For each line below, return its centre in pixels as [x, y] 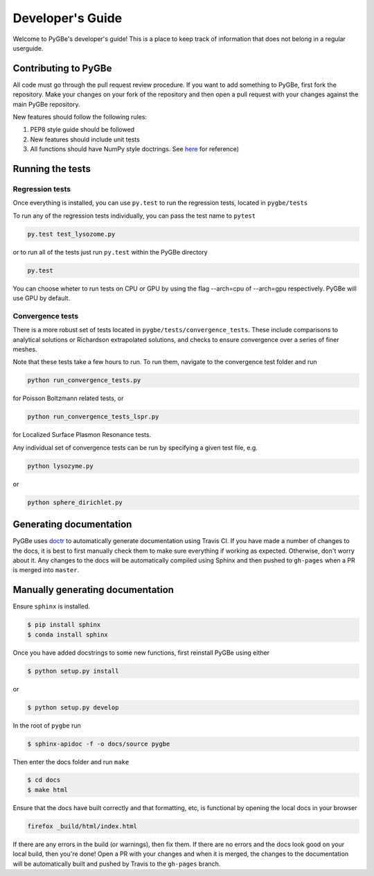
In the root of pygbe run [47, 725]
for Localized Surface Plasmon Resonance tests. [82, 435]
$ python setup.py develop [73, 707]
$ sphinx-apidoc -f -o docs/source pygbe [99, 744]
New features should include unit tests [85, 139]
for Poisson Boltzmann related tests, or [68, 398]
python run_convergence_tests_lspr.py [93, 417]
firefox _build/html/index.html [82, 826]
